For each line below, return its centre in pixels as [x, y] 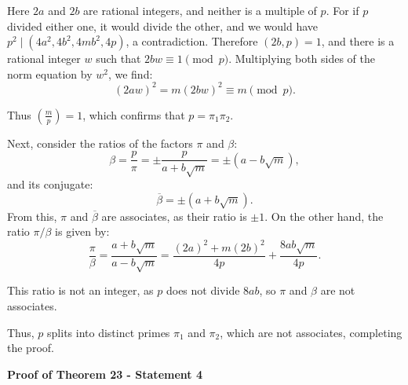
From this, [32, 216]
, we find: [130, 73]
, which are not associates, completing [311, 332]
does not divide [203, 290]
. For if [342, 10]
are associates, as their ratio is [174, 216]
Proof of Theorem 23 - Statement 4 [105, 374]
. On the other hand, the [324, 216]
